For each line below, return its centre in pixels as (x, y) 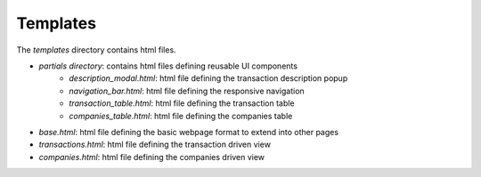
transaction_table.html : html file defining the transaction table (182, 103)
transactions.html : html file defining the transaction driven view (155, 145)
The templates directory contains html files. (97, 50)
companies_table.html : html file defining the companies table (181, 116)
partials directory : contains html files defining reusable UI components (168, 66)
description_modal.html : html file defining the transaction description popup (208, 78)
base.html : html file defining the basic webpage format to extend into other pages (188, 132)
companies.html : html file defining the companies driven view (152, 157)
